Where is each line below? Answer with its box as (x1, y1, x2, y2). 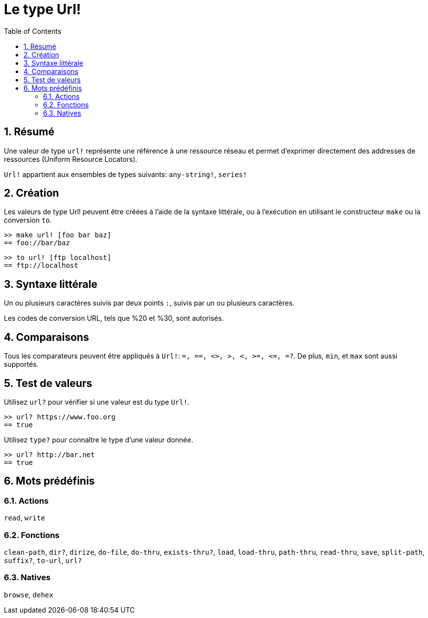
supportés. (4, 360, 39, 369)
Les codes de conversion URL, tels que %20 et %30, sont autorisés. (4, 314, 224, 323)
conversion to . (4, 216, 52, 225)
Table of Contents (4, 26, 62, 35)
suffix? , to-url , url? (4, 556, 82, 565)
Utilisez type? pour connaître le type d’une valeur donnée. (4, 435, 193, 444)
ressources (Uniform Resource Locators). (4, 154, 138, 163)
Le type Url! (4, 1, 81, 18)
